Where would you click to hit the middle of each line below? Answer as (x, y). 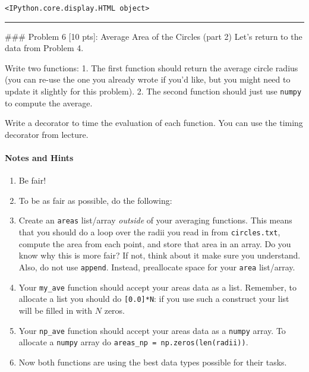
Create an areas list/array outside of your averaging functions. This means (155, 220)
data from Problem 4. (44, 48)
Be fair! (32, 180)
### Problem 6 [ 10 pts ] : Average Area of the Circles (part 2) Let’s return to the (154, 36)
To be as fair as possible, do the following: (95, 200)
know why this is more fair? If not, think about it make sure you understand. (160, 255)
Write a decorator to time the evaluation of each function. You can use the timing (154, 123)
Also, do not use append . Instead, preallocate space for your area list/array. (157, 267)
